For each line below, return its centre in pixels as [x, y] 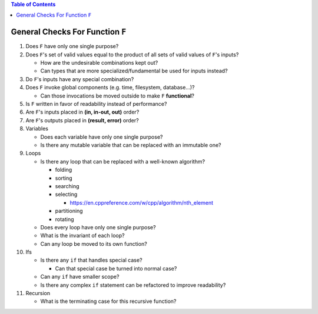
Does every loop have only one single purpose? [98, 227]
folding [64, 170]
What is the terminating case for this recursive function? [108, 301]
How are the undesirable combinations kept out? [99, 63]
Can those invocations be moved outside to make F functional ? [117, 96]
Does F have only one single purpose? [72, 46]
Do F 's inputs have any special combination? [80, 79]
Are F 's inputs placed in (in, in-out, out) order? [82, 112]
